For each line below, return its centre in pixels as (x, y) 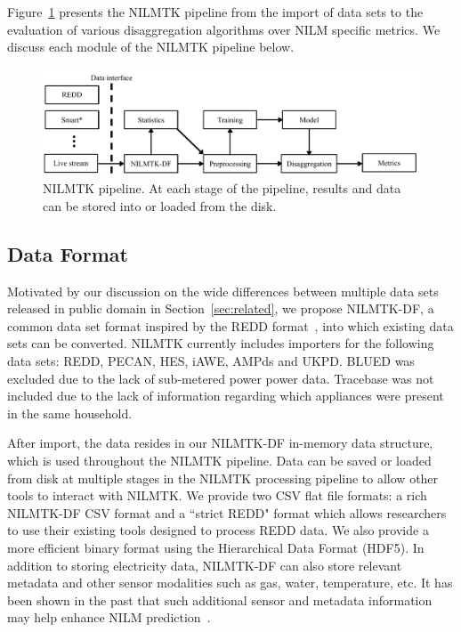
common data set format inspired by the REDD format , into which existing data (230, 325)
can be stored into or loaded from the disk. (160, 205)
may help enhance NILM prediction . (109, 617)
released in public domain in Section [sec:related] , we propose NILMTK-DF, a (221, 308)
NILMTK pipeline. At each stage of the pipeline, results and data (222, 188)
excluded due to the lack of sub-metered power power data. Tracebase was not (221, 378)
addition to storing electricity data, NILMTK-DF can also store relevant (205, 565)
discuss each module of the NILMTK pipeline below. (151, 47)
